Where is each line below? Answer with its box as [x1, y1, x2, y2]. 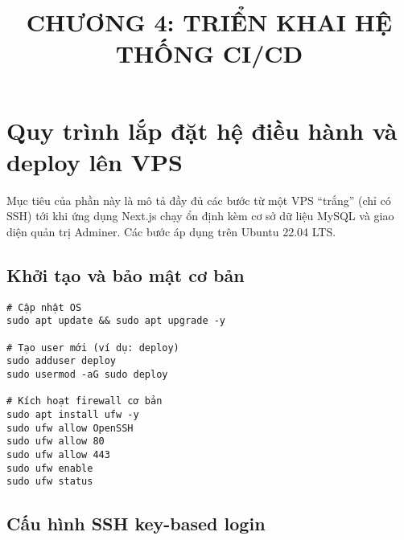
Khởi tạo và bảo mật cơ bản [6, 262, 245, 287]
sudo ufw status [6, 476, 93, 488]
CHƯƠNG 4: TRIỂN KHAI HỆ [26, 6, 393, 39]
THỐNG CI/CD [115, 37, 303, 70]
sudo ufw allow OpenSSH [6, 422, 134, 434]
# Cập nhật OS [6, 301, 82, 313]
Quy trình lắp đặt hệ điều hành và [6, 113, 398, 146]
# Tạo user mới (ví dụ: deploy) [6, 342, 179, 354]
